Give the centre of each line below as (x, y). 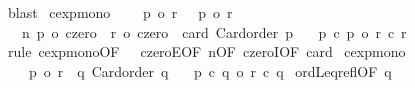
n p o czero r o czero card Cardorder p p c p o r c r (214, 31)
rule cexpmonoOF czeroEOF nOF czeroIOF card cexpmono (206, 51)
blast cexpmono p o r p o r (120, 12)
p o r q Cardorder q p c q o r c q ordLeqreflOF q (210, 70)
